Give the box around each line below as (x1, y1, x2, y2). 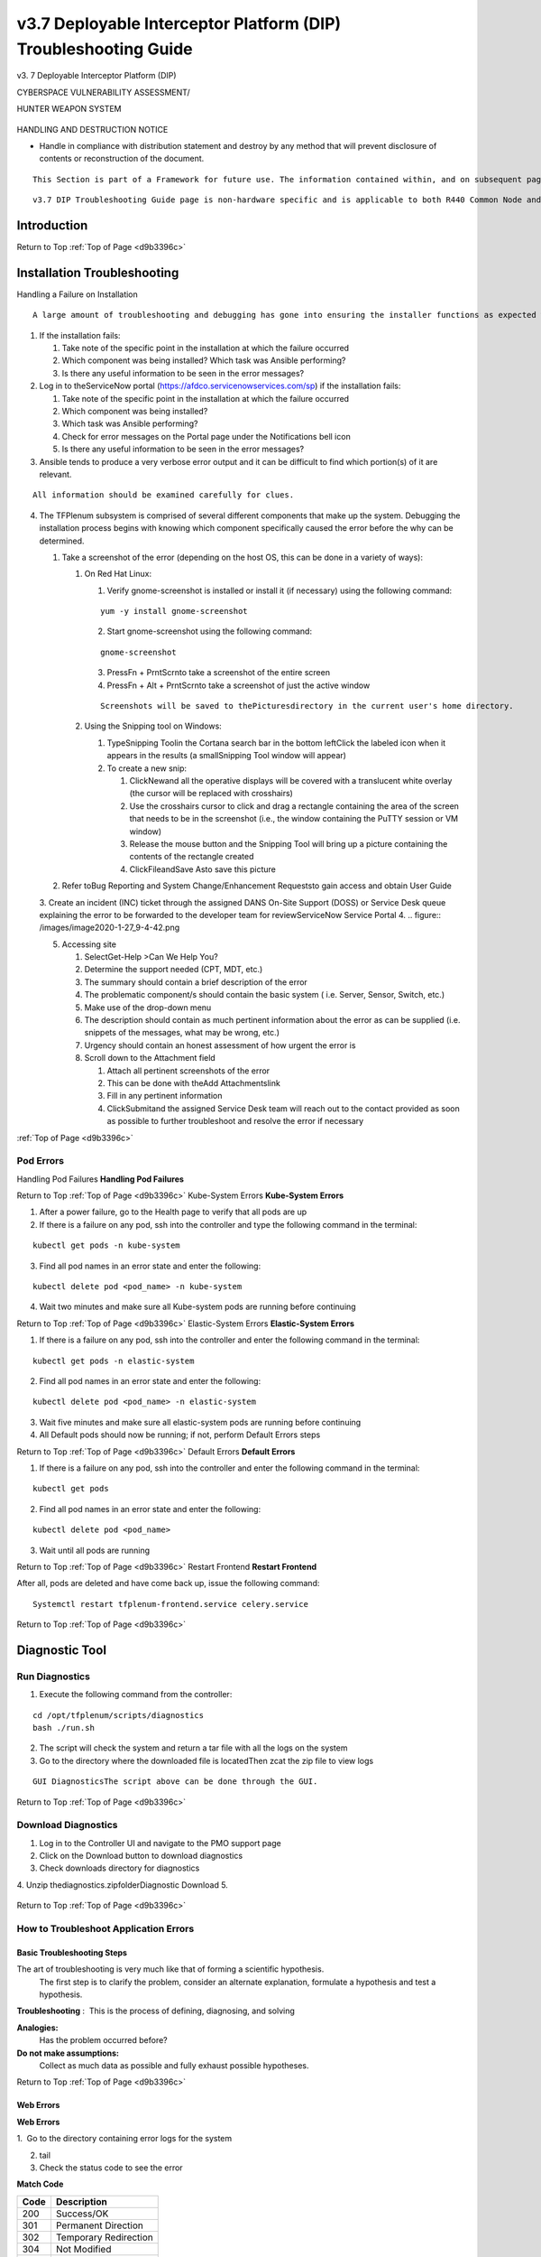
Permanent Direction (55, 2219, 143, 2232)
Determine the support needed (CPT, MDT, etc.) (84, 964, 263, 975)
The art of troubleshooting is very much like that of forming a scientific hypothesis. (16, 1964, 325, 1974)
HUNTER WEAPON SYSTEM (16, 104, 122, 115)
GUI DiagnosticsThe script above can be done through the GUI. (32, 1777, 318, 1787)
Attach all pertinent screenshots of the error (106, 1065, 270, 1076)
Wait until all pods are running (39, 1545, 151, 1556)
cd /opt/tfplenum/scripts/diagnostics (32, 1710, 205, 1720)
